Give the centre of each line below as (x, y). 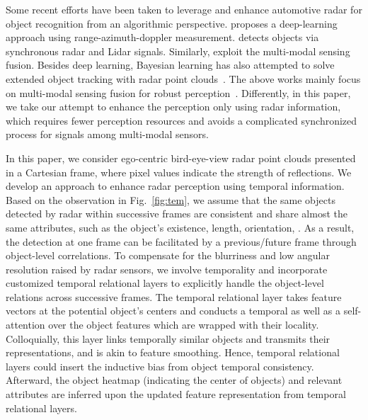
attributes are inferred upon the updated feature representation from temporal (176, 394)
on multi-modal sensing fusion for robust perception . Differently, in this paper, (178, 92)
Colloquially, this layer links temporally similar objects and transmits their (168, 338)
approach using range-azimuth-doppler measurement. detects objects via (162, 37)
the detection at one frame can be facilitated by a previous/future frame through (181, 241)
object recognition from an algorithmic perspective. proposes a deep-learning (172, 23)
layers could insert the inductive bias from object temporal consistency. (160, 366)
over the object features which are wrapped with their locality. (184, 325)
